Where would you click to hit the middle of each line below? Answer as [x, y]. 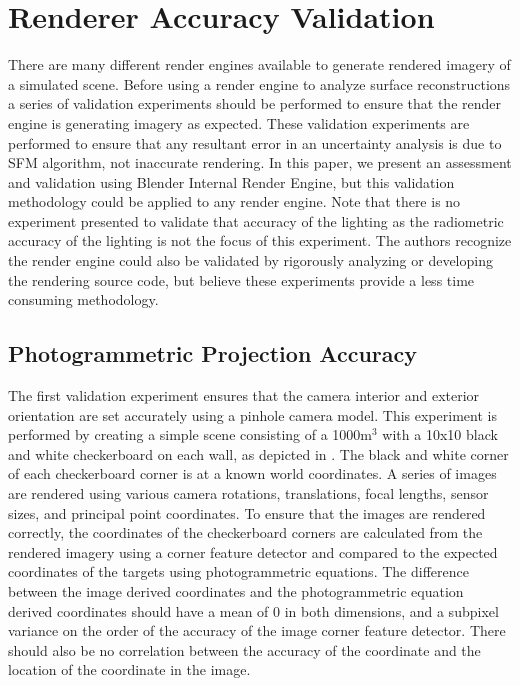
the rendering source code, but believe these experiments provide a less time [241, 279]
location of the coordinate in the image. [129, 669]
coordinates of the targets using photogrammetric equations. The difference [238, 571]
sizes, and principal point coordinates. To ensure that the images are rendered [247, 512]
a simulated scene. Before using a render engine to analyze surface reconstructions [259, 83]
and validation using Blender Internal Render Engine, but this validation [231, 181]
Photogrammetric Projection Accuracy [212, 353]
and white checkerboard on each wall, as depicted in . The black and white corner [258, 453]
